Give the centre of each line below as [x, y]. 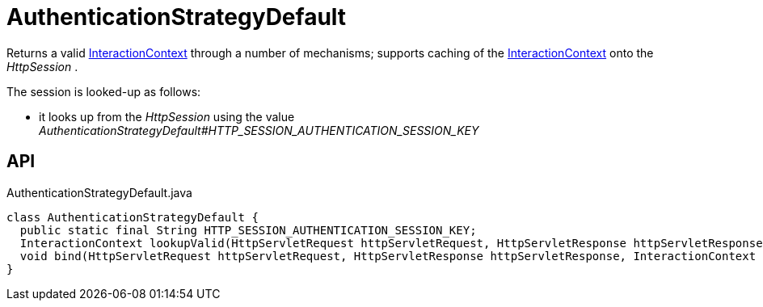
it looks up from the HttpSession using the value [167, 116]
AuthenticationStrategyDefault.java [99, 192]
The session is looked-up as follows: [104, 91]
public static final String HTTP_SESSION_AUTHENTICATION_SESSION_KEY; [248, 230]
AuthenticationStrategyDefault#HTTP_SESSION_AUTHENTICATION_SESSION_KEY [259, 130]
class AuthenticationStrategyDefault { [133, 217]
